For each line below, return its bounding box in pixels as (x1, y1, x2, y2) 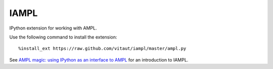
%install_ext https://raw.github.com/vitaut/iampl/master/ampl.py (18, 45, 187, 51)
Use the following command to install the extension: (9, 34, 117, 40)
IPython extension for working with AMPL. (9, 25, 97, 31)
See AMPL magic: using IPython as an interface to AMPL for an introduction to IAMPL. (9, 56, 189, 62)
